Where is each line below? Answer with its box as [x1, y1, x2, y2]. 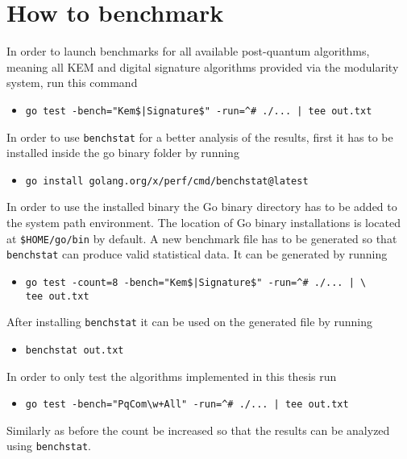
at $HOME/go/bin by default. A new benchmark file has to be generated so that [6, 229, 397, 246]
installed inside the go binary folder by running [6, 144, 239, 161]
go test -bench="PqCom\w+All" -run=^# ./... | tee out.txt [25, 399, 349, 411]
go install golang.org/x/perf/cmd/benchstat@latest [25, 175, 309, 187]
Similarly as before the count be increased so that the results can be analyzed [6, 421, 390, 438]
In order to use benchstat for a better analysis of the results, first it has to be [6, 128, 393, 145]
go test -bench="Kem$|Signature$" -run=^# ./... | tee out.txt [25, 105, 372, 117]
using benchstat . [6, 437, 91, 454]
